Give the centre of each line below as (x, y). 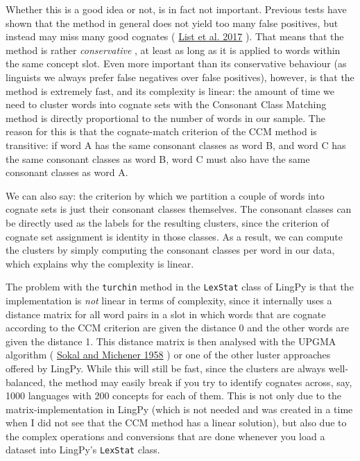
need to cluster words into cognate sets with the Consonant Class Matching (166, 104)
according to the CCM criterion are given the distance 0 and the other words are (178, 328)
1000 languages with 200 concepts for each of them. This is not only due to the (174, 395)
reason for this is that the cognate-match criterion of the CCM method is (161, 131)
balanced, (26, 382)
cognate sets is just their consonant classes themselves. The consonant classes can (179, 209)
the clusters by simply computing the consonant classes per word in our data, (170, 250)
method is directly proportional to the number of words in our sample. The (165, 118)
